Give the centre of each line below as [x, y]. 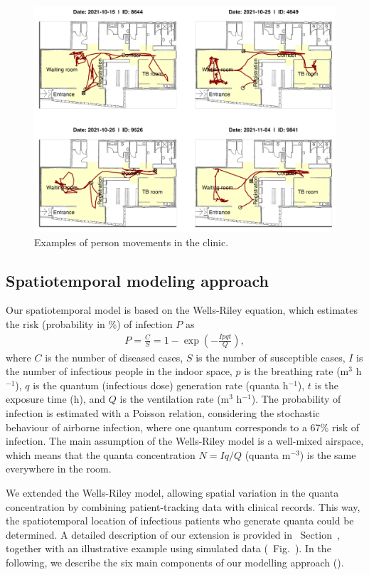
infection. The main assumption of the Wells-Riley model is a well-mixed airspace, [185, 441]
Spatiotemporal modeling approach [138, 280]
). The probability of [296, 399]
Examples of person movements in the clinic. [132, 242]
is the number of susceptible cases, [271, 357]
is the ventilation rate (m [175, 399]
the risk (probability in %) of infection [89, 323]
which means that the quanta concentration [101, 454]
